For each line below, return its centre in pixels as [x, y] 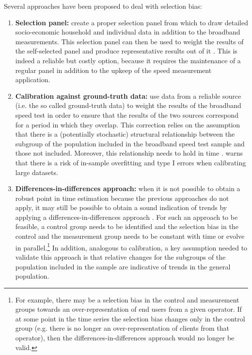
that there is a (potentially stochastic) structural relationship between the [125, 134]
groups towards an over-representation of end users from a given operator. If [128, 309]
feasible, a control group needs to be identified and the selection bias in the [127, 226]
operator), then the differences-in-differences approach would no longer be [125, 338]
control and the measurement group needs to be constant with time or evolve [130, 236]
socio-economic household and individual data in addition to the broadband [128, 32]
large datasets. [37, 172]
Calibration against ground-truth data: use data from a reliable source [128, 96]
